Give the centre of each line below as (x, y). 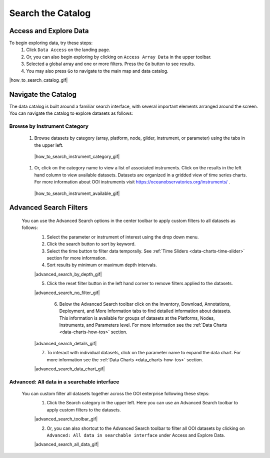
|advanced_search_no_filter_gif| (67, 293)
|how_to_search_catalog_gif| (38, 80)
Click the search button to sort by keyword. (91, 244)
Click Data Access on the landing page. (68, 50)
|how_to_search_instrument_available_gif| (77, 193)
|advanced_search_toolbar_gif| (66, 419)
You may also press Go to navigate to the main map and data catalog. (97, 71)
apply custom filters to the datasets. (84, 410)
